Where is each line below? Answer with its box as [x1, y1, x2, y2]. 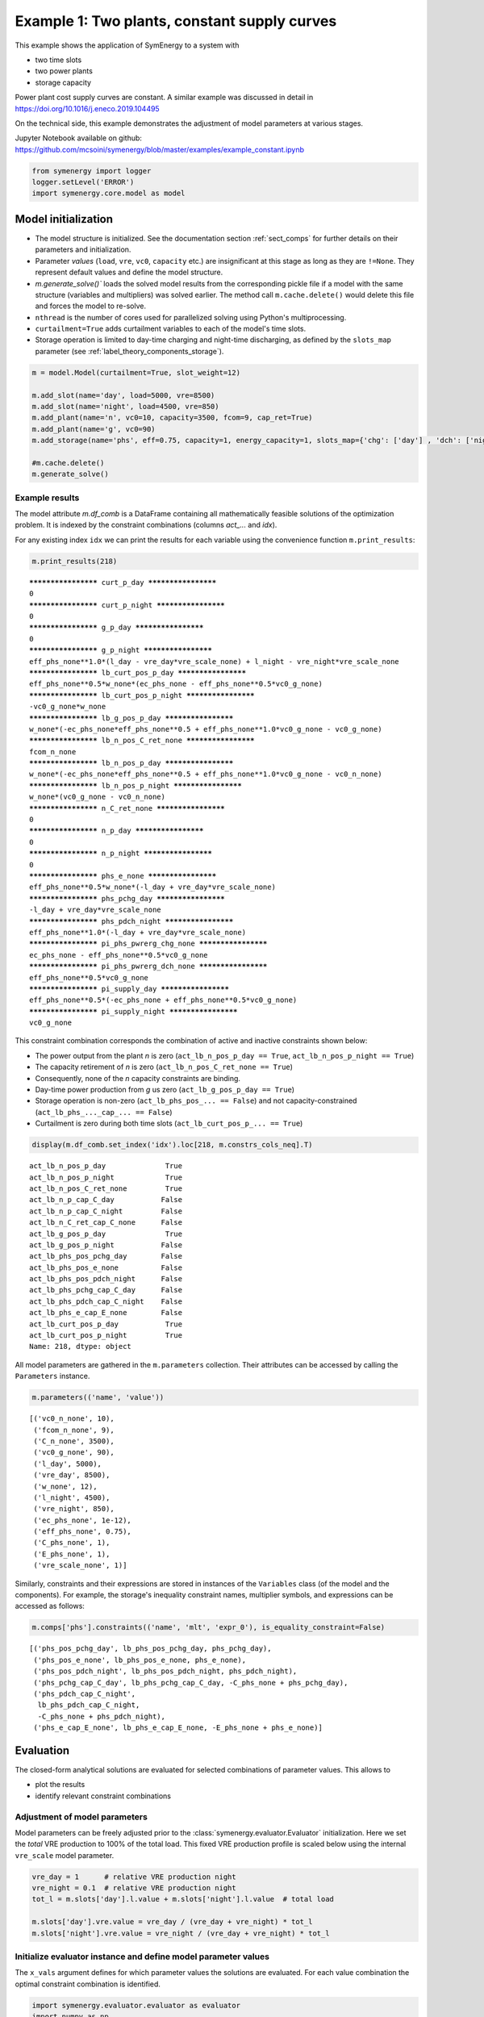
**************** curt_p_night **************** [29, 600, 225, 609]
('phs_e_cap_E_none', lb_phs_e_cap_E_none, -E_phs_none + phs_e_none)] [33, 1723, 323, 1732]
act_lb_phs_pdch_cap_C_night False [29, 1297, 183, 1306]
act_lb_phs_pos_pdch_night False [29, 1275, 183, 1284]
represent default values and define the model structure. [35, 267, 223, 278]
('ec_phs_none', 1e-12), [33, 1515, 132, 1525]
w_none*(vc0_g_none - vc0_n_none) [29, 792, 165, 802]
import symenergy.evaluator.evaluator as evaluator [31, 2001, 241, 2010]
